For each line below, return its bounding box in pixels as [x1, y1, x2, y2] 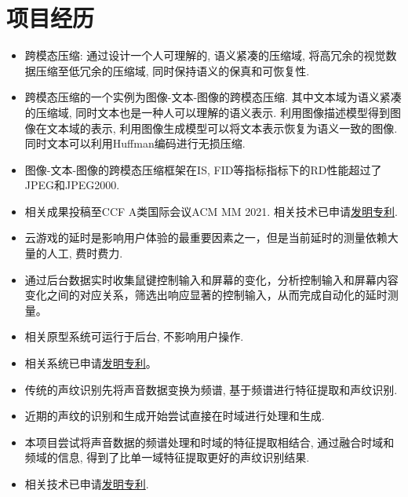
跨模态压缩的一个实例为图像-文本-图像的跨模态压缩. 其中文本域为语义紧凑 [24, 89, 402, 105]
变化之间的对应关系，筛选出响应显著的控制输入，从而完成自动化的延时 [24, 287, 388, 303]
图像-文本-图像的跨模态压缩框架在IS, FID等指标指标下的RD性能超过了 [24, 161, 382, 177]
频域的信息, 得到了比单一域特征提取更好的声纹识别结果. [24, 449, 310, 466]
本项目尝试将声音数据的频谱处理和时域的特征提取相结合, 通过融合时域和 [24, 433, 395, 450]
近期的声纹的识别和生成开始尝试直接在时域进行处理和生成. [24, 407, 325, 424]
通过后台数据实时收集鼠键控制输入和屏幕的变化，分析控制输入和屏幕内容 [24, 271, 399, 287]
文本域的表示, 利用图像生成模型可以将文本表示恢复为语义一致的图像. [46, 119, 398, 136]
